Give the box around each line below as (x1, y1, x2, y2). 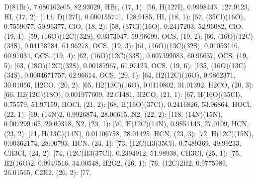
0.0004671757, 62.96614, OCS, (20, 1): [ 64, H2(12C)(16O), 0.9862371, (24, 70, 236, 80)
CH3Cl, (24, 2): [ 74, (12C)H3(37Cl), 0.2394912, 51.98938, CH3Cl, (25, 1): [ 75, (4, 147, 241, 158)
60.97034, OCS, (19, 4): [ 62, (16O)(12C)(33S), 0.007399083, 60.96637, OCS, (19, (4, 50, 248, 60)
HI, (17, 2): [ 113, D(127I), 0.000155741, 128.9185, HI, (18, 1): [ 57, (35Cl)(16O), (4, 11, 245, 21)
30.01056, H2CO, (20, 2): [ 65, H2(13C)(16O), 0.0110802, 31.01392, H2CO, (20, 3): (4, 79, 254, 90)
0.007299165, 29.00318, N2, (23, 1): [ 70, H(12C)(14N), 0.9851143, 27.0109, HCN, (4, 118, 249, 129)
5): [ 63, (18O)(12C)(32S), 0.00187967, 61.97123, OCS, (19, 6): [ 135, (4, 60, 209, 70)
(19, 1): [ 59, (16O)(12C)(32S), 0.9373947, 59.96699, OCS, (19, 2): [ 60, (4, 30, 216, 41)
